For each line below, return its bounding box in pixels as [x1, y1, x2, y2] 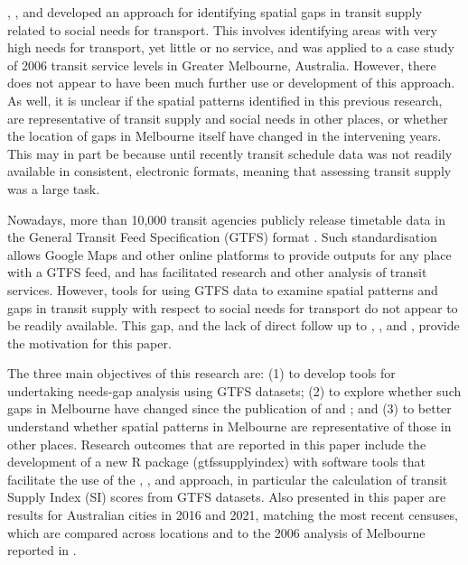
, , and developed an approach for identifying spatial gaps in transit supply [7, 3, 423, 21]
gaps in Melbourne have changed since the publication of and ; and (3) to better [7, 399, 452, 418]
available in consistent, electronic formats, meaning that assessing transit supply [7, 162, 452, 181]
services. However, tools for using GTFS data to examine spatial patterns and [7, 280, 438, 299]
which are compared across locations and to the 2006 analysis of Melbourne [7, 523, 426, 542]
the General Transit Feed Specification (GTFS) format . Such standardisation [7, 227, 437, 246]
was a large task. [7, 179, 100, 198]
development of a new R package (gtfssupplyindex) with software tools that [7, 452, 426, 471]
